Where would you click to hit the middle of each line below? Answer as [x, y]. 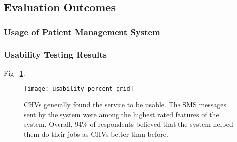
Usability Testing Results [55, 54]
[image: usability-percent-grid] [79, 89]
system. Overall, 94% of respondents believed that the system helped [128, 124]
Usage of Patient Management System [82, 31]
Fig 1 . [15, 72]
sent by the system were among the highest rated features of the [121, 114]
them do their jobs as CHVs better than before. [96, 133]
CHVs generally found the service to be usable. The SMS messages [125, 105]
